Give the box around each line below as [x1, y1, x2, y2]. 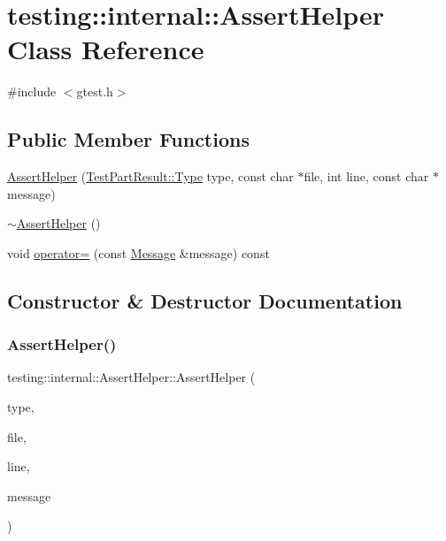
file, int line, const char [304, 167, 429, 186]
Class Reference [7, 31, 204, 67]
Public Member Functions [7, 126, 250, 153]
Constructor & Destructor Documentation [7, 286, 403, 314]
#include [7, 82, 57, 101]
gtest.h [76, 82, 113, 101]
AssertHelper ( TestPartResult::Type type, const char [7, 167, 294, 186]
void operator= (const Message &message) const [7, 243, 270, 262]
